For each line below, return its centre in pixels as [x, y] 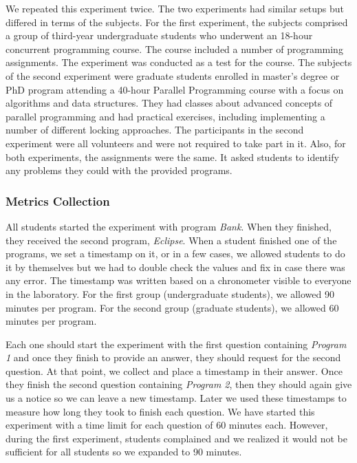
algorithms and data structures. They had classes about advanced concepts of [169, 103]
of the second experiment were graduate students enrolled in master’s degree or [173, 75]
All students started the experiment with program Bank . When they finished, [169, 226]
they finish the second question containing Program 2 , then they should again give [179, 384]
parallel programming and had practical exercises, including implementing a [165, 116]
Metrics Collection [58, 201]
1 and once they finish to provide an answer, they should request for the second [173, 357]
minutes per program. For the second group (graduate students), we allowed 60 [172, 307]
